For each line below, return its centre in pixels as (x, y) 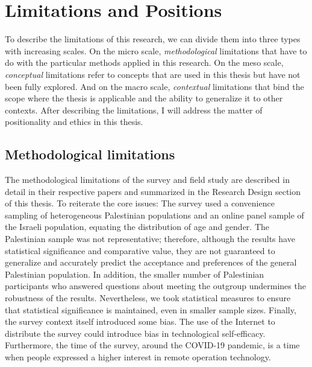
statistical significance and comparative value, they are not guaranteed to (140, 250)
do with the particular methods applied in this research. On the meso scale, (144, 62)
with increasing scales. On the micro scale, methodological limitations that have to (156, 50)
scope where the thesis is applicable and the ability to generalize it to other (144, 98)
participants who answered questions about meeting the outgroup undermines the (155, 286)
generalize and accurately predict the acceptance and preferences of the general (151, 262)
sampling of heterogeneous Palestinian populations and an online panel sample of (154, 215)
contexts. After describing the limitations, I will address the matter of (134, 110)
